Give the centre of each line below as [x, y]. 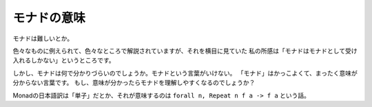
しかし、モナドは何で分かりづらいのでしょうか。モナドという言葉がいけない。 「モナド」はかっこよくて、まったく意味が [185, 73]
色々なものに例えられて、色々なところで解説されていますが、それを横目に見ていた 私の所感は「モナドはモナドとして [179, 51]
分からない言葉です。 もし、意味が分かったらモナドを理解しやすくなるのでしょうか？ [134, 83]
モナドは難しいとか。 [43, 38]
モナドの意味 [49, 18]
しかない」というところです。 [73, 60]
